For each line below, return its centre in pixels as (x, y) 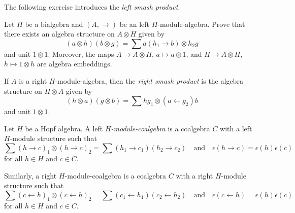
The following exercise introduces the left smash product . (92, 7)
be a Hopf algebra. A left (64, 128)
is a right (33, 80)
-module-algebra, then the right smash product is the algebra (149, 80)
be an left (134, 24)
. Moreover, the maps (81, 54)
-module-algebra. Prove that (201, 24)
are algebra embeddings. (74, 64)
